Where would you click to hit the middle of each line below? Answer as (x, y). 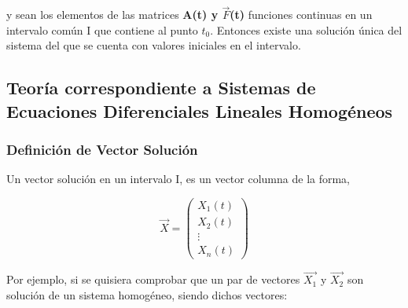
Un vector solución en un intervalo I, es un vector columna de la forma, (178, 179)
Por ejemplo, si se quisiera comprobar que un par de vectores (153, 279)
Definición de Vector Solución (102, 150)
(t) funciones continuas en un (301, 15)
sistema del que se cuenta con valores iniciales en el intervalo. (154, 45)
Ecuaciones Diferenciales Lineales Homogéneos (200, 110)
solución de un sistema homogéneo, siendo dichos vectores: (147, 294)
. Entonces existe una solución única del (306, 29)
